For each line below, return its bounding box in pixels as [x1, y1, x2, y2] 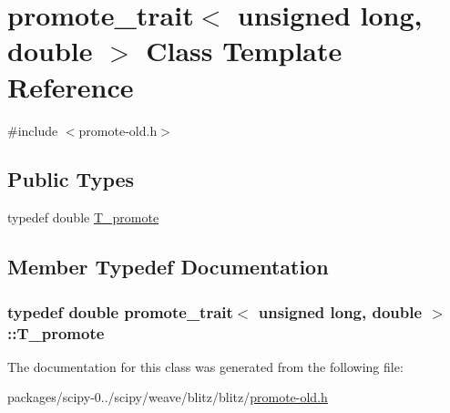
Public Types [7, 165, 135, 193]
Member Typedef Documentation [7, 253, 329, 281]
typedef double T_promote [7, 208, 159, 227]
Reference [7, 67, 134, 105]
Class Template [146, 32, 343, 69]
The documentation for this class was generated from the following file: [7, 356, 404, 376]
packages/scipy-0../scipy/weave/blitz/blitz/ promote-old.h [7, 387, 328, 407]
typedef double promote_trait [7, 300, 233, 323]
